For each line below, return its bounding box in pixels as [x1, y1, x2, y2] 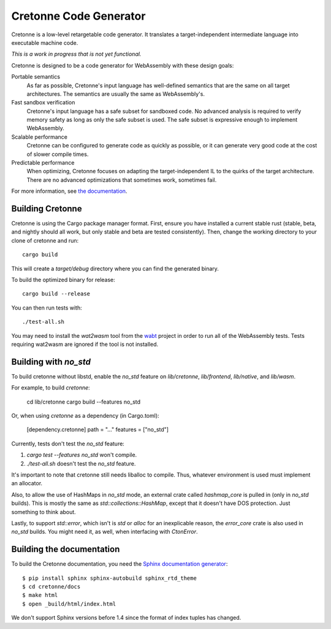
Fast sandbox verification [11, 99, 75, 106]
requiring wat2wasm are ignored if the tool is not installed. [11, 341, 159, 348]
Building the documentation [11, 544, 120, 555]
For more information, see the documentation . [11, 187, 127, 195]
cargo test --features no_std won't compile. [26, 451, 137, 459]
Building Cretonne [11, 203, 82, 214]
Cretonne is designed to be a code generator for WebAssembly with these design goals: [11, 61, 234, 69]
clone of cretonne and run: [11, 236, 79, 244]
